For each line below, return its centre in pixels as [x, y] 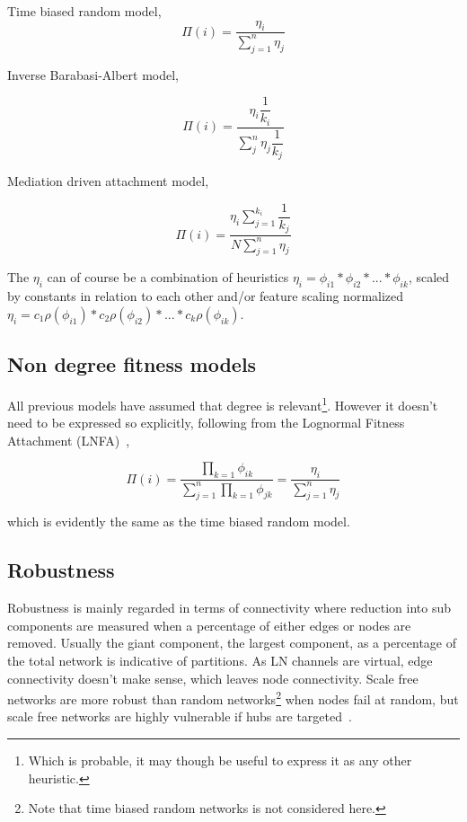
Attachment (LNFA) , [69, 440]
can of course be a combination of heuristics [168, 277]
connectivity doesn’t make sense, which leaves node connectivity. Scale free [213, 678]
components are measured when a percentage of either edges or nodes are [209, 625]
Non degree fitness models [132, 364]
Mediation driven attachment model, [108, 181]
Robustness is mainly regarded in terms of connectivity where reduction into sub [229, 608]
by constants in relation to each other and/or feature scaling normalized [206, 296]
